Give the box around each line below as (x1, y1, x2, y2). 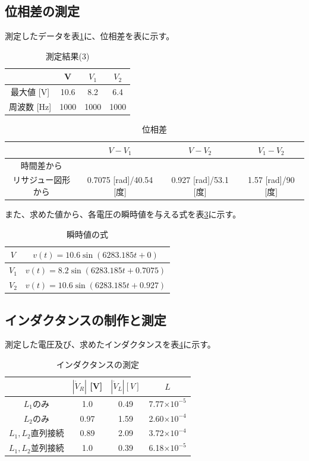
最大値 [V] (11, 86, 50, 98)
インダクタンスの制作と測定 (5, 310, 166, 329)
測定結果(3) (45, 49, 90, 62)
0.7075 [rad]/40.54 (87, 173, 153, 186)
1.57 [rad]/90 (248, 173, 295, 186)
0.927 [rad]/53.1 (171, 173, 229, 186)
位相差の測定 (5, 2, 80, 20)
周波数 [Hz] (9, 100, 52, 113)
